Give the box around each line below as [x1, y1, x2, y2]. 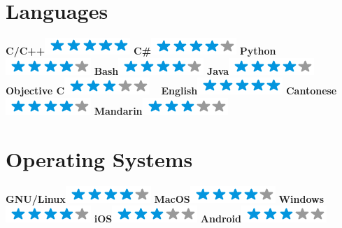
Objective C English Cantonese [6, 83, 337, 98]
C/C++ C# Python [6, 43, 276, 58]
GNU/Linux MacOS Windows [6, 191, 325, 206]
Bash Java [94, 63, 229, 78]
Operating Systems [6, 144, 193, 173]
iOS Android [94, 211, 242, 226]
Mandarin [94, 103, 143, 117]
